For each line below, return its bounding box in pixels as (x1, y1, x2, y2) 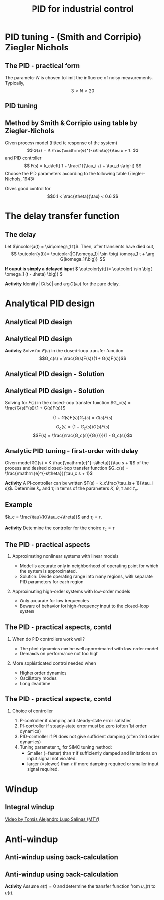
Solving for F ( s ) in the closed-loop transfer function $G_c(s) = (5, 400, 131, 405)
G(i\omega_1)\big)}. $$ (60, 256, 106, 262)
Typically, (5, 80, 25, 86)
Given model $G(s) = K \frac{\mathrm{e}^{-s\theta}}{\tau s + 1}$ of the (5, 460, 149, 466)
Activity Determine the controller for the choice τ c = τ (5, 525, 115, 532)
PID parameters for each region (19, 579, 84, 585)
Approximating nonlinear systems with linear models (12, 553, 119, 559)
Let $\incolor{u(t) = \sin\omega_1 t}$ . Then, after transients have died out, (5, 244, 155, 250)
